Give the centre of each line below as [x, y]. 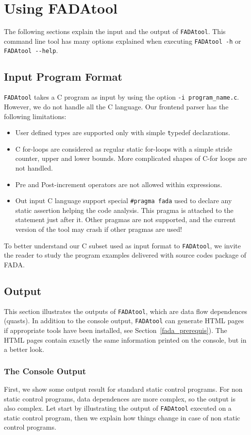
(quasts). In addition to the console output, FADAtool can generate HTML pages [124, 321]
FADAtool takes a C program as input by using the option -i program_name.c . [122, 97]
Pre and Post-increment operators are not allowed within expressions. [119, 184]
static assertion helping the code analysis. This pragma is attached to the [124, 210]
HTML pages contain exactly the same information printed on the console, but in [125, 339]
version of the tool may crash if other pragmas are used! [99, 229]
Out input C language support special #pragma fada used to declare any [124, 200]
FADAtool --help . [31, 50]
